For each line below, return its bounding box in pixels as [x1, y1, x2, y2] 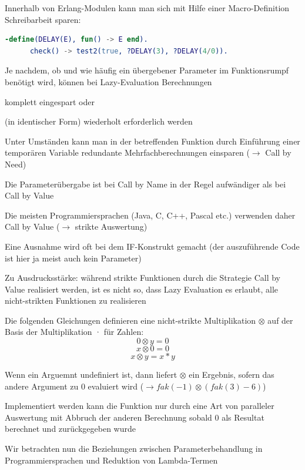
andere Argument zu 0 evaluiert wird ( [5, 380, 144, 392]
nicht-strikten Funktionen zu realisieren [5, 294, 146, 307]
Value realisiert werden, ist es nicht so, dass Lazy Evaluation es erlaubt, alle [5, 283, 278, 295]
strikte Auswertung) [75, 220, 148, 233]
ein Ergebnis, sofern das [189, 368, 274, 381]
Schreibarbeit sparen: [5, 13, 81, 25]
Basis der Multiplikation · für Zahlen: [5, 325, 144, 338]
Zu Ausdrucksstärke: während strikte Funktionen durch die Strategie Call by [5, 271, 280, 284]
